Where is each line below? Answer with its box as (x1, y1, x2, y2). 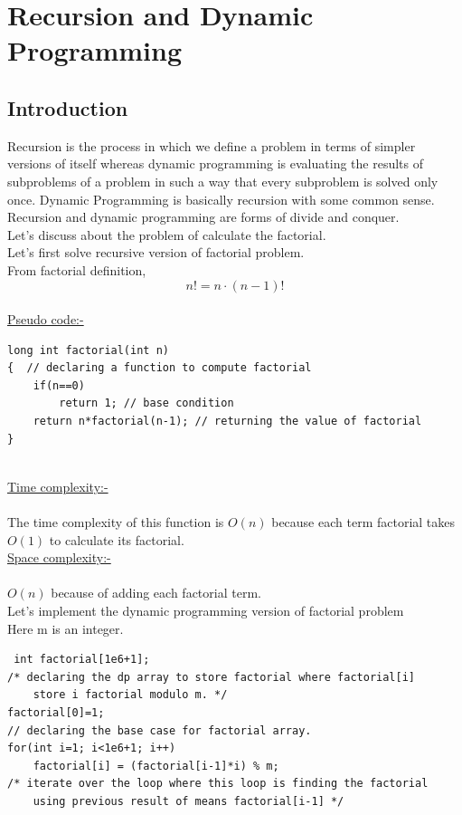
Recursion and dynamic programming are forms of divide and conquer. (7, 207, 400, 226)
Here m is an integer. (7, 618, 124, 638)
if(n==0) (33, 379, 85, 392)
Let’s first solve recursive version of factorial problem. (7, 243, 305, 262)
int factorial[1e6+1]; (14, 653, 150, 666)
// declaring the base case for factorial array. (7, 724, 312, 737)
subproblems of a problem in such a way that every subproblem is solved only (7, 171, 438, 190)
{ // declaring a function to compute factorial (7, 361, 312, 375)
